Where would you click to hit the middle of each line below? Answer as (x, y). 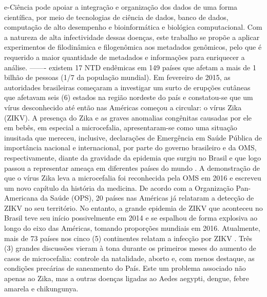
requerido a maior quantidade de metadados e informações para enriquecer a (125, 57)
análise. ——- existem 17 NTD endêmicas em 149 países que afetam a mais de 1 (130, 67)
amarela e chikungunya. (41, 288)
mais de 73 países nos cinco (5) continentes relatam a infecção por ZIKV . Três (128, 238)
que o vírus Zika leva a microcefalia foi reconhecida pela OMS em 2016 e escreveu (133, 178)
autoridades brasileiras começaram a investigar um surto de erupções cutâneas (127, 87)
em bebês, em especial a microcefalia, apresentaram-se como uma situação (121, 127)
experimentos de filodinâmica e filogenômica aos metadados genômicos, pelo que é (133, 47)
